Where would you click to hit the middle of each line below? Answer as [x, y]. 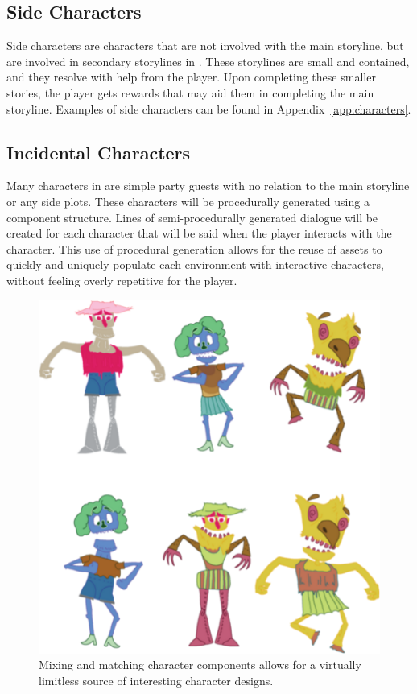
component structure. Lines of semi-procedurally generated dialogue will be [192, 217]
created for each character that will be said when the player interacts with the [199, 233]
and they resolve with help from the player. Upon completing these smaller [191, 77]
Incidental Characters [99, 152]
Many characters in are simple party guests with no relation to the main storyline [208, 186]
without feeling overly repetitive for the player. [122, 280]
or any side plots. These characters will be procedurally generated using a [188, 201]
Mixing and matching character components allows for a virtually [200, 665]
